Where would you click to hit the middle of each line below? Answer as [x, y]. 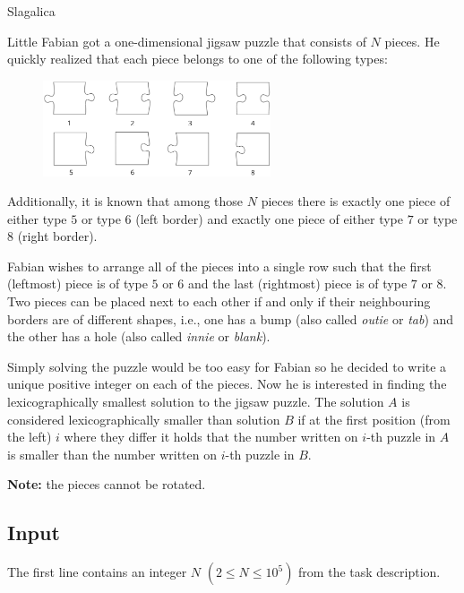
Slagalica [31, 11]
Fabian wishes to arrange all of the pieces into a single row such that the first [219, 266]
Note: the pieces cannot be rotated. [107, 484]
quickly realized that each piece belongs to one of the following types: [198, 59]
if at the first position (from [374, 419]
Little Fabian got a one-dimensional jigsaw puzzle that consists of [187, 41]
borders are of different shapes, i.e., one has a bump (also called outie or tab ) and [231, 318]
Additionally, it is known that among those [125, 201]
